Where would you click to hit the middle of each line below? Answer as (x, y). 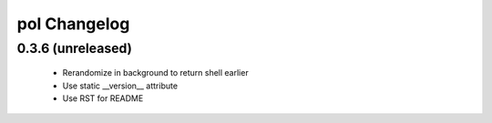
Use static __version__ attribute (120, 86)
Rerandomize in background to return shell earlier (156, 73)
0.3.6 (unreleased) (74, 48)
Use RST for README (103, 98)
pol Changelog (73, 24)
